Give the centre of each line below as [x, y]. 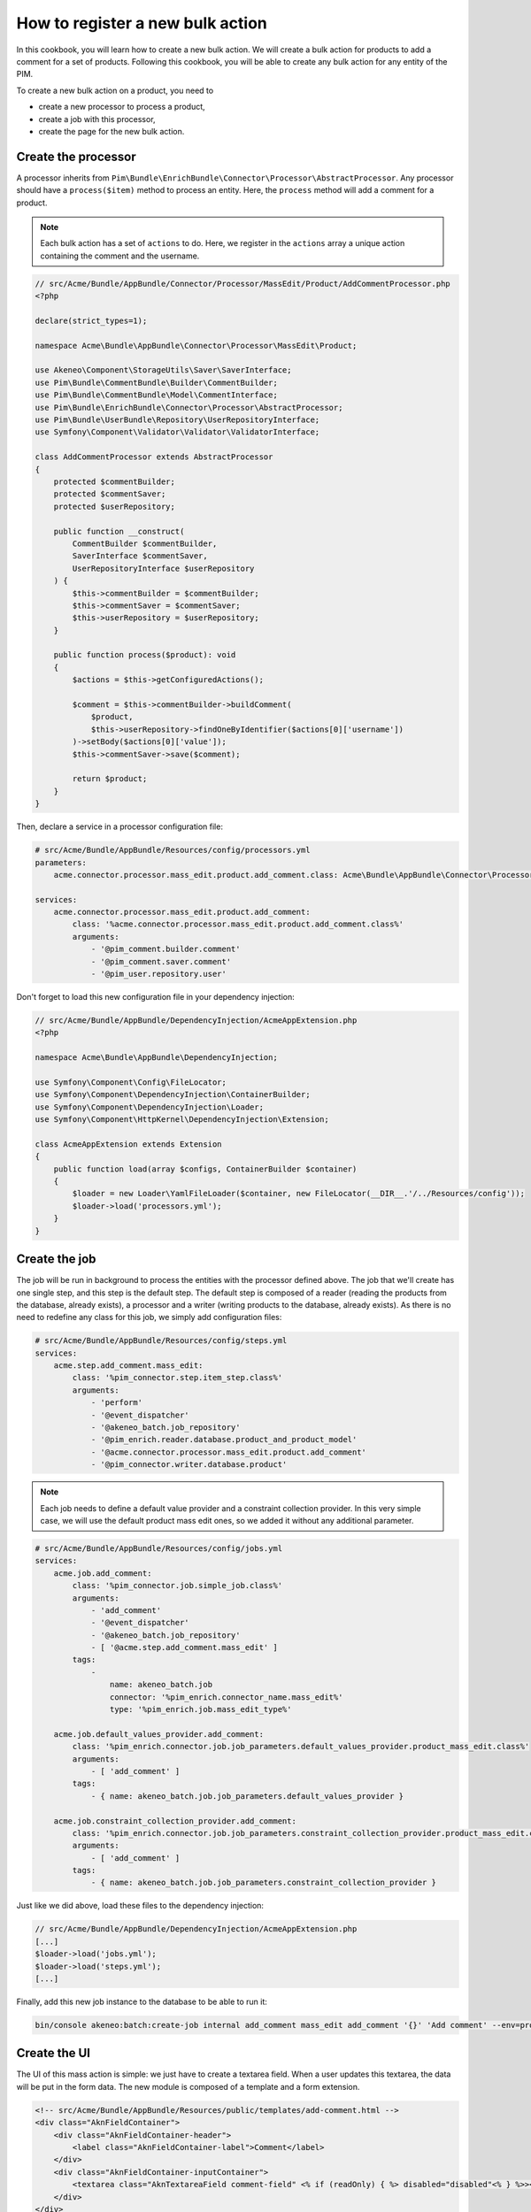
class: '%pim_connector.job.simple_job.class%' [177, 1586]
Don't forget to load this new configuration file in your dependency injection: [156, 997]
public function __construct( [119, 531]
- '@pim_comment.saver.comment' [161, 961]
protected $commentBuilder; [115, 481]
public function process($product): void [145, 655]
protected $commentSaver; [110, 494]
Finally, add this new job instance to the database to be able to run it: [142, 2001]
